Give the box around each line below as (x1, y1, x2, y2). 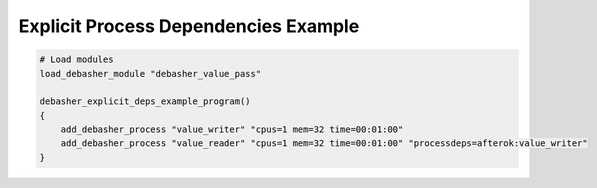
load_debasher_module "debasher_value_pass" (39, 68, 262, 79)
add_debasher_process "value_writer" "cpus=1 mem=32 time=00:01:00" (60, 124, 404, 135)
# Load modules (39, 54, 114, 65)
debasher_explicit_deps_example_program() (39, 96, 251, 107)
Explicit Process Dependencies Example (18, 15, 360, 37)
